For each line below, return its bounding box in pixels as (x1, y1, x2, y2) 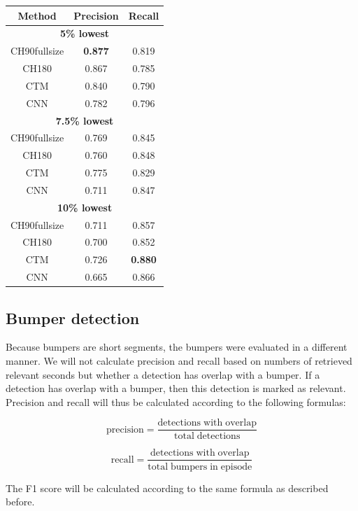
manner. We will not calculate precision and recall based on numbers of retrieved (6, 353, 352, 368)
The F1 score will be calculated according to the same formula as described (6, 480, 329, 495)
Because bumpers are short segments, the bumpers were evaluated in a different (6, 339, 348, 354)
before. (6, 494, 35, 509)
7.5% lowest (55, 113, 114, 127)
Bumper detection (6, 307, 140, 328)
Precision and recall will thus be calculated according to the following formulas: (6, 394, 346, 409)
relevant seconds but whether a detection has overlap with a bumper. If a (6, 367, 320, 381)
